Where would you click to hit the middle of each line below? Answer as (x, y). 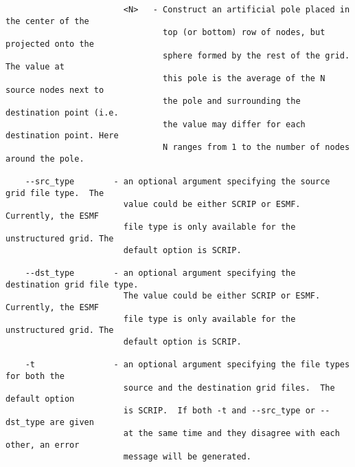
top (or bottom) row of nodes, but (244, 33)
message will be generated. (187, 456)
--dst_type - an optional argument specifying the (160, 273)
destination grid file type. (72, 284)
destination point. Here (62, 136)
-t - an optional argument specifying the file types (187, 365)
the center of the (47, 21)
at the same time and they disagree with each (231, 434)
